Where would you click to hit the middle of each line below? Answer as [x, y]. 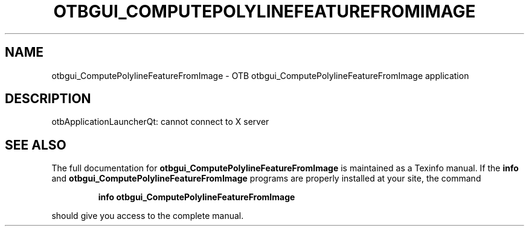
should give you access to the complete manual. [148, 216]
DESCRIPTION [48, 99]
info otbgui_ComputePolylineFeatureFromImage [197, 197]
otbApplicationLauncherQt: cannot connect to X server [160, 122]
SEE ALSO [36, 145]
